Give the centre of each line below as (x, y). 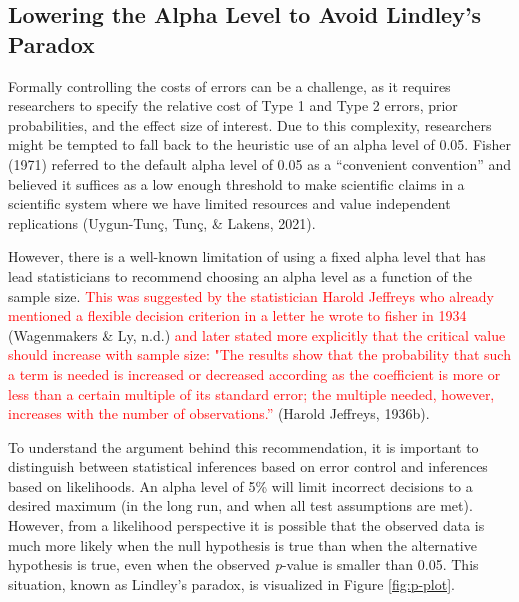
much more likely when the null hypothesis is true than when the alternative (242, 544)
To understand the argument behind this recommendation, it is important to (243, 446)
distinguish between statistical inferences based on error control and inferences (248, 466)
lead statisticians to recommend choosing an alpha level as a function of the (240, 275)
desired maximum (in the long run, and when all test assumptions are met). (240, 505)
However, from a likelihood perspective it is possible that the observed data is (246, 525)
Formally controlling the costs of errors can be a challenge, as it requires (229, 85)
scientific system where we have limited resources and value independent (229, 203)
